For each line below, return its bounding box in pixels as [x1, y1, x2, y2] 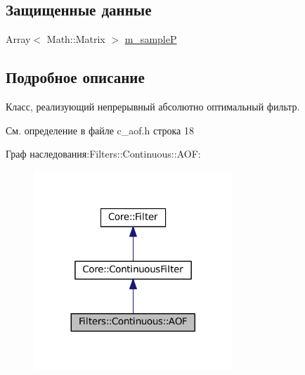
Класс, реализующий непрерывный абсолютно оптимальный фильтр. [6, 99, 300, 113]
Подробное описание [6, 66, 145, 88]
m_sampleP [124, 32, 177, 46]
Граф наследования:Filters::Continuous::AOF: [6, 146, 201, 161]
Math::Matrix [46, 32, 105, 46]
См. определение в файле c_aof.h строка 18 [6, 122, 194, 137]
